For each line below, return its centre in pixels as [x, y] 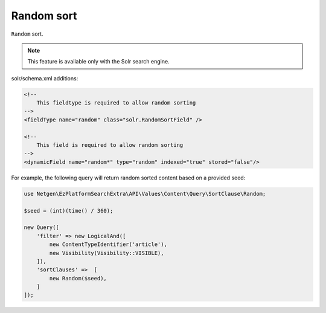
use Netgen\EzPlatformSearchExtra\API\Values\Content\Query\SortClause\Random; [145, 194]
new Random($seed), [78, 278]
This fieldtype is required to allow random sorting [116, 103]
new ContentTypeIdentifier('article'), [108, 244]
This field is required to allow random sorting [110, 145]
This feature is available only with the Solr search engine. [98, 62]
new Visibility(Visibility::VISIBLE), [107, 253]
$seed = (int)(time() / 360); [69, 211]
